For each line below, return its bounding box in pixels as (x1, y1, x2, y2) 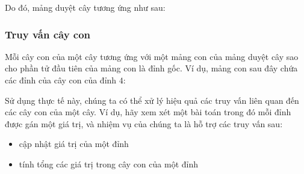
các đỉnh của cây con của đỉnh (5, 74, 117, 86)
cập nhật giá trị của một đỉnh (19, 137, 129, 150)
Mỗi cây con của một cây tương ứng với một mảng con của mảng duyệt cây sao (5, 50, 299, 62)
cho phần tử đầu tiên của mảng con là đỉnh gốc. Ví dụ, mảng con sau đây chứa (5, 62, 298, 74)
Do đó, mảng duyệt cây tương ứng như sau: (5, 1, 166, 13)
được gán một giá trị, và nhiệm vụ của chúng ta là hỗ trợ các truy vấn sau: (5, 117, 283, 130)
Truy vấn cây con (5, 26, 91, 41)
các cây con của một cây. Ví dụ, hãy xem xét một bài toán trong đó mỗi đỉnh (5, 106, 291, 118)
